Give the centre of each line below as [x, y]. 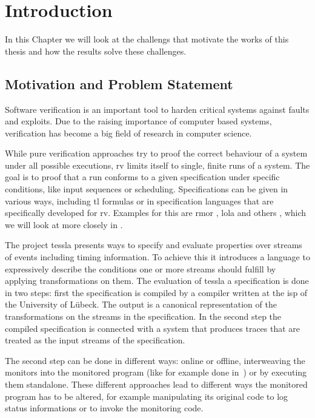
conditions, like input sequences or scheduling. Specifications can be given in [147, 189]
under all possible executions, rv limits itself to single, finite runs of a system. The [157, 165]
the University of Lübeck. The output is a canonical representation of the [141, 304]
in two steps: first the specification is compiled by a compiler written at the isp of [156, 292]
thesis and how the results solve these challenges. [96, 51]
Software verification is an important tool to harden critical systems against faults [157, 109]
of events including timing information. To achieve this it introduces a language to [157, 257]
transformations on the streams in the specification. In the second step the [143, 316]
